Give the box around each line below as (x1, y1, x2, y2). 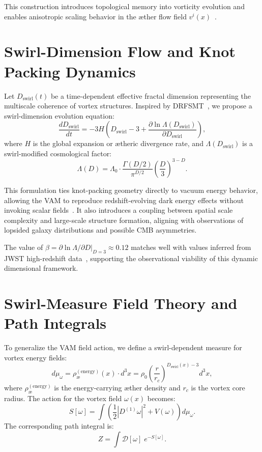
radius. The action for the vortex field (4, 392, 122, 403)
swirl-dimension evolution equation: (4, 110, 114, 121)
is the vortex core (191, 382, 245, 392)
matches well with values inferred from (131, 241, 251, 252)
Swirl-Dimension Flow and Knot (4, 41, 236, 62)
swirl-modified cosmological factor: (4, 148, 112, 158)
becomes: (147, 392, 176, 403)
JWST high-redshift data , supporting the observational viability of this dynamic (4, 252, 258, 263)
